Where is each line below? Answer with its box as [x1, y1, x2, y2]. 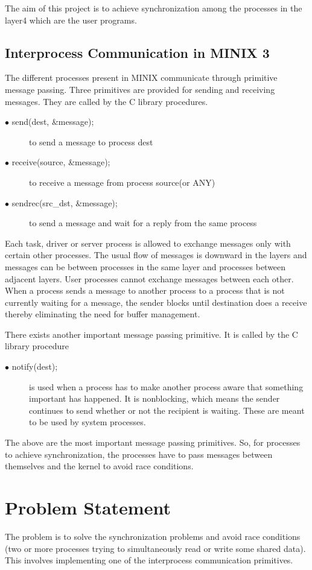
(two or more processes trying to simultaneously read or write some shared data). [5, 542, 306, 554]
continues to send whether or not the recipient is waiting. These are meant [29, 404, 305, 416]
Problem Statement [5, 495, 171, 520]
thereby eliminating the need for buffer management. [5, 308, 200, 320]
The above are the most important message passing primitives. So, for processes [5, 436, 301, 449]
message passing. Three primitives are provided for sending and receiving [5, 83, 275, 95]
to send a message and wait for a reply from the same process [29, 217, 257, 229]
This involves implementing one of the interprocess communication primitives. [5, 554, 293, 566]
